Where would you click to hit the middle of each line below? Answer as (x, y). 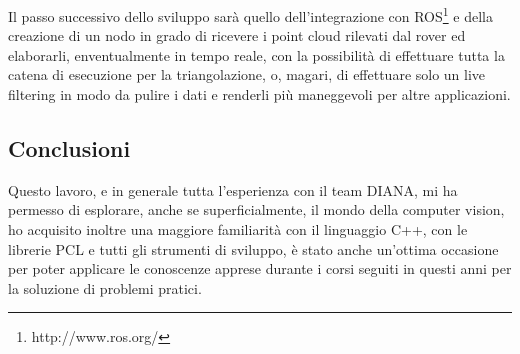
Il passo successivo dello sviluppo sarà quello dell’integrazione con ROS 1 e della (250, 14)
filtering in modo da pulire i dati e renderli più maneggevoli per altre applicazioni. (259, 94)
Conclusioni (69, 148)
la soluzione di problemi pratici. (105, 287)
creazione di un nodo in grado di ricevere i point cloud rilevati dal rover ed (237, 35)
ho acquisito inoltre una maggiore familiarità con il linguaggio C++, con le (238, 229)
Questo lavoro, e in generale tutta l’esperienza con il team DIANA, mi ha (233, 189)
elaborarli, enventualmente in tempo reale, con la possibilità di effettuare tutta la (256, 54)
